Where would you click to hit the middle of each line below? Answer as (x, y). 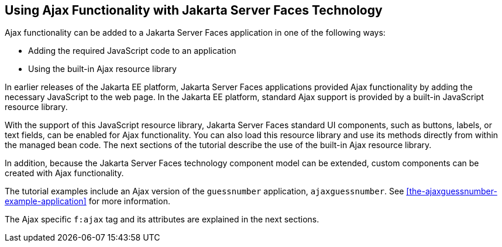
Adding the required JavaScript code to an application (132, 51)
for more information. (129, 201)
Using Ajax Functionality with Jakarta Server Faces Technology (194, 10)
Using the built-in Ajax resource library (102, 69)
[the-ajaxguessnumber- (452, 191)
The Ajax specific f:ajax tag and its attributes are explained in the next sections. (162, 219)
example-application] (46, 201)
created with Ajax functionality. (64, 173)
